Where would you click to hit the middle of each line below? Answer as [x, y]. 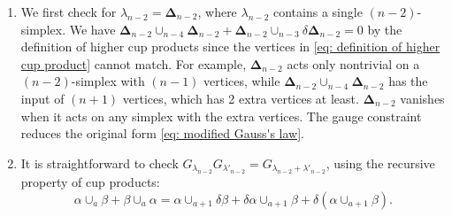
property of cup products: [90, 182]
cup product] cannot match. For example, [134, 63]
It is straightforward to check [100, 163]
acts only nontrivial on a [353, 63]
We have [92, 29]
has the [408, 81]
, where [217, 12]
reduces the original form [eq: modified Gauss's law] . [163, 133]
